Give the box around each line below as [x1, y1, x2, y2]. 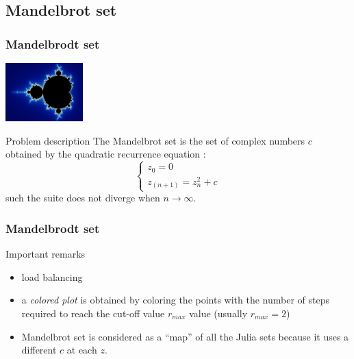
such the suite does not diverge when [5, 190, 160, 205]
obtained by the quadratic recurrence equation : [5, 147, 206, 161]
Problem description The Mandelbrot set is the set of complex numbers [5, 133, 305, 147]
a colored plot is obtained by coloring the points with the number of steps [21, 293, 330, 307]
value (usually [189, 306, 248, 321]
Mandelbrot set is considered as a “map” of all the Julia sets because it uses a [21, 329, 349, 343]
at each [66, 343, 97, 357]
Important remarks [5, 247, 86, 261]
